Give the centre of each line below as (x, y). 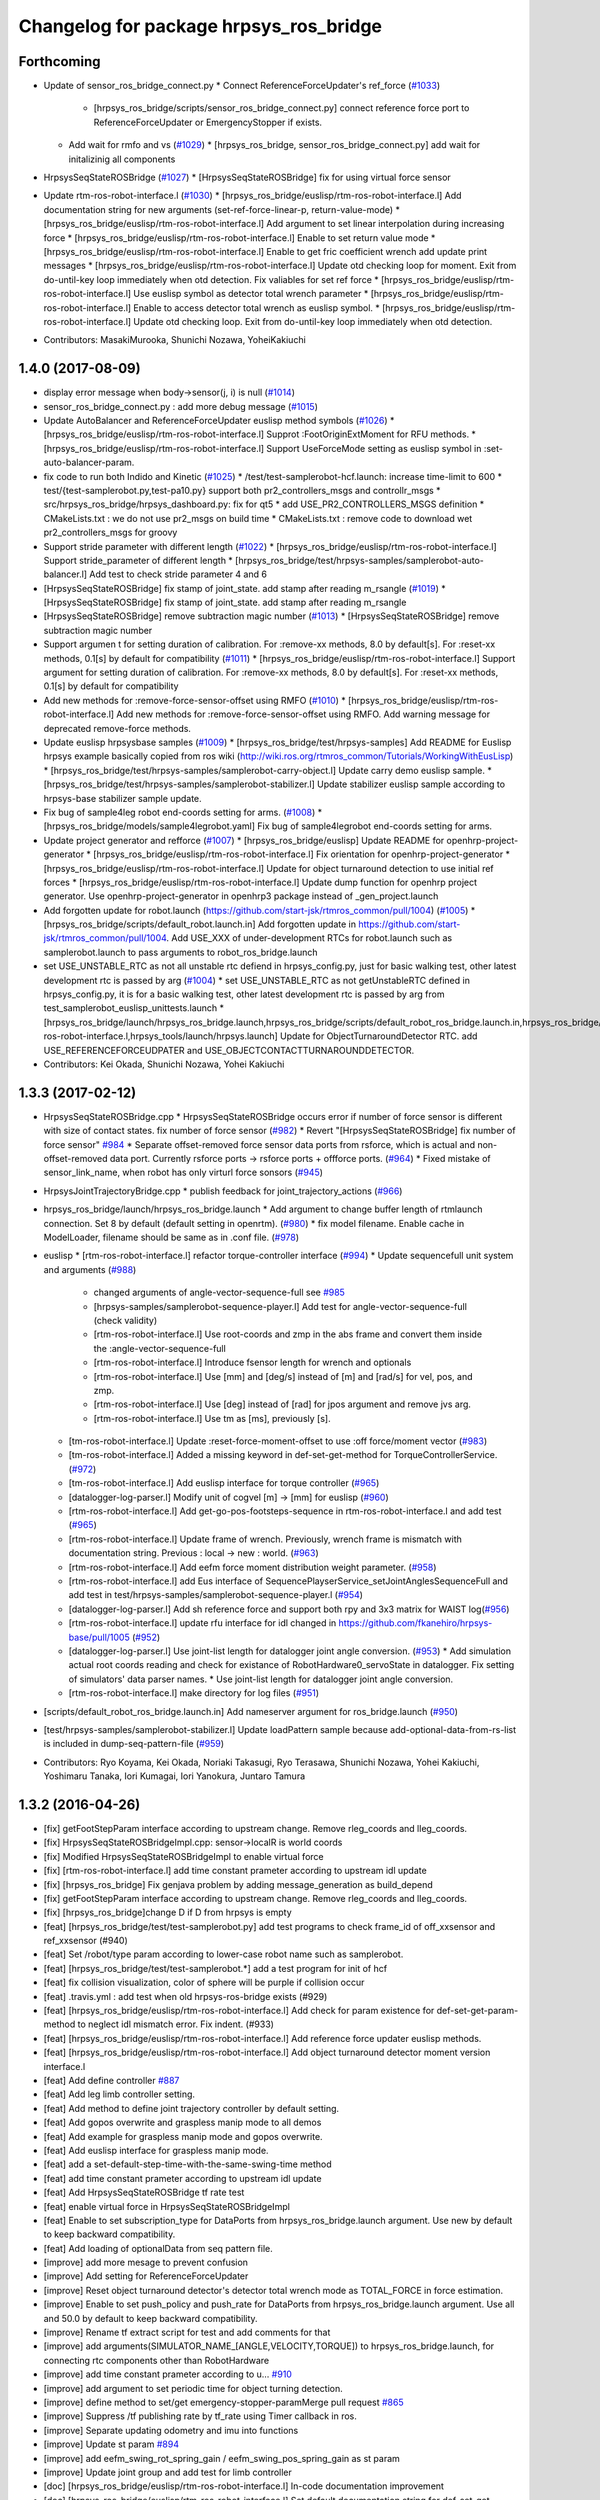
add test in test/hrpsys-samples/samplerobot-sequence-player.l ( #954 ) (216, 1595)
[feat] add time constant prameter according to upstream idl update (182, 2178)
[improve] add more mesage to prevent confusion (146, 2262)
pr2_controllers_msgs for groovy (110, 532)
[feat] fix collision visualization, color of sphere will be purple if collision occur (204, 1982)
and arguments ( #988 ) (90, 1269)
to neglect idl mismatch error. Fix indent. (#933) (176, 2024)
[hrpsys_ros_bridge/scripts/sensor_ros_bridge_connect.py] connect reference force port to (281, 108)
